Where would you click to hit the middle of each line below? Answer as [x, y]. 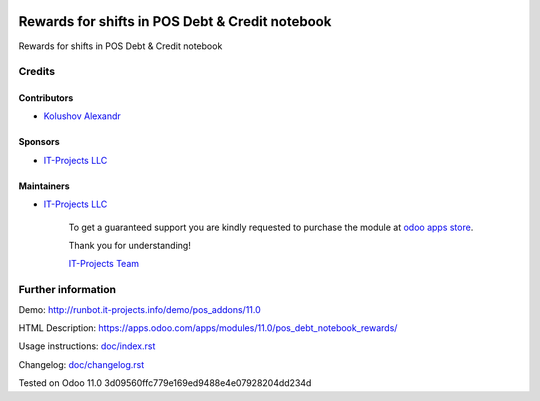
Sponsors [39, 142]
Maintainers [44, 186]
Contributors [46, 98]
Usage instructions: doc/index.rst [87, 346]
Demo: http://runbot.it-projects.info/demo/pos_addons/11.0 [140, 309]
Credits [36, 72]
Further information [67, 290]
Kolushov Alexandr [82, 116]
